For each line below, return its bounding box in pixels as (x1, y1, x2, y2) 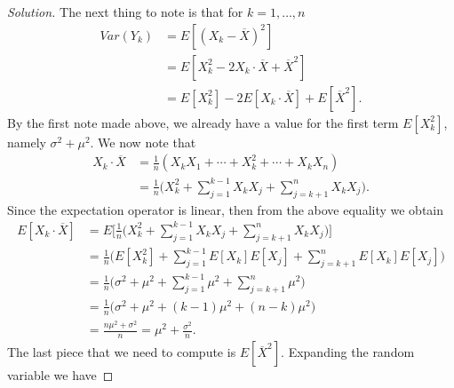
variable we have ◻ (7, 366, 114, 384)
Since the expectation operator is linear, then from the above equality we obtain (7, 200, 444, 218)
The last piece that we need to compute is (7, 343, 236, 361)
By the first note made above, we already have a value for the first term (7, 113, 399, 131)
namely (7, 132, 46, 151)
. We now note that (90, 132, 196, 151)
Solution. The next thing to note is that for (7, 3, 243, 20)
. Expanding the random (281, 343, 415, 361)
